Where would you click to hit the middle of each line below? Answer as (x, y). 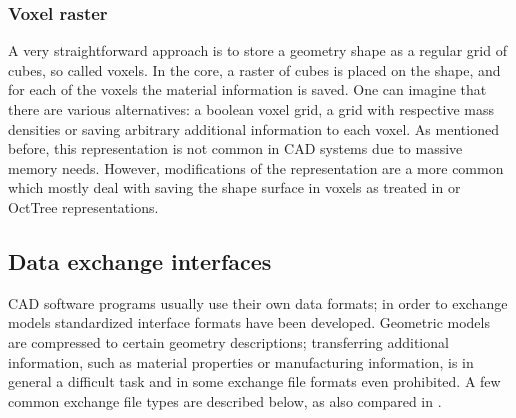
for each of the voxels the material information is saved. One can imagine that (247, 89)
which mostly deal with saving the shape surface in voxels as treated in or (234, 187)
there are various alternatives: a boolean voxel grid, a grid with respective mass (251, 109)
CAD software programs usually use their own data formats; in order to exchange (258, 302)
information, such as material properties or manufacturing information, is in (241, 361)
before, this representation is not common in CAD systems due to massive (235, 148)
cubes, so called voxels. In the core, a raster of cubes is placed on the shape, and (254, 69)
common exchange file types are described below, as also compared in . (225, 400)
